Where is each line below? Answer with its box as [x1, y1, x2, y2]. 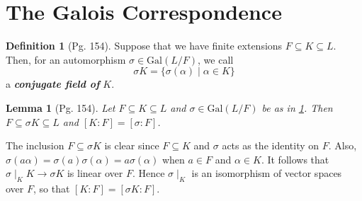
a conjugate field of [6, 76, 100, 91]
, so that [33, 181, 70, 196]
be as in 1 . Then [261, 100, 333, 115]
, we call [198, 52, 234, 67]
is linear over [67, 166, 123, 180]
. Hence [132, 166, 165, 180]
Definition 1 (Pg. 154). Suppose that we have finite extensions [6, 38, 283, 53]
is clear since [104, 138, 159, 153]
